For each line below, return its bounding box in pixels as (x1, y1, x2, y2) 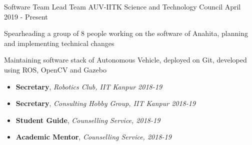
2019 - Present (4, 11, 48, 21)
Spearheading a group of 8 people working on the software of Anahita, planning (4, 28, 248, 38)
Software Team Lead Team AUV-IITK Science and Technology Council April (4, 1, 241, 11)
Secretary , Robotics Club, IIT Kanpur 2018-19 (15, 81, 162, 91)
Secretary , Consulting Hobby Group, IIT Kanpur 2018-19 (15, 98, 196, 108)
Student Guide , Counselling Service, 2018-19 (15, 114, 160, 125)
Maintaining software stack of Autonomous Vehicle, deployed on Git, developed (4, 54, 247, 65)
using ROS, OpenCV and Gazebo (4, 64, 106, 74)
